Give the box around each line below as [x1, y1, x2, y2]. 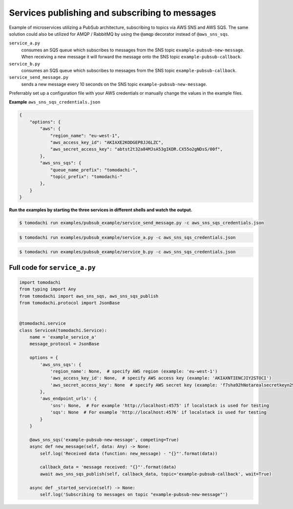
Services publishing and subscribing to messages [9, 7, 216, 18]
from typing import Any [19, 287, 77, 292]
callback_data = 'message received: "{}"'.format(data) [40, 465, 177, 470]
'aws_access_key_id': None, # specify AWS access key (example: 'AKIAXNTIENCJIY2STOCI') [50, 376, 272, 381]
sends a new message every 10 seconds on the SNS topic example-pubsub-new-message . [21, 81, 208, 87]
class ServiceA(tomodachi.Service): [19, 328, 107, 333]
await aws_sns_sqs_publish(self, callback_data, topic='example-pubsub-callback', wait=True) [40, 471, 272, 477]
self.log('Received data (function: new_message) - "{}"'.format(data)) [40, 450, 218, 456]
